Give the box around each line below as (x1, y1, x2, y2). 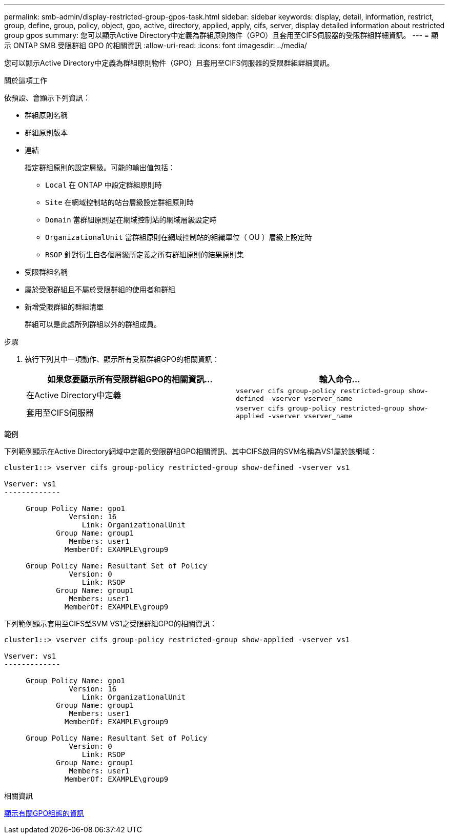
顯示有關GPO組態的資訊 (4, 809, 85, 817)
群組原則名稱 (25, 111, 68, 119)
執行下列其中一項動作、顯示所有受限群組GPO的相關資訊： (25, 355, 220, 363)
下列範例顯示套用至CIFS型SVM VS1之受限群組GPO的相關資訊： (4, 619, 217, 628)
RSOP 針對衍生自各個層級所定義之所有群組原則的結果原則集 (45, 250, 244, 259)
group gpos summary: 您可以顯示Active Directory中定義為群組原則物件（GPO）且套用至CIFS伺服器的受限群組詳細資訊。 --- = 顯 (4, 31, 438, 39)
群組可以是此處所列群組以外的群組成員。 (25, 320, 161, 329)
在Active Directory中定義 (26, 390, 121, 400)
